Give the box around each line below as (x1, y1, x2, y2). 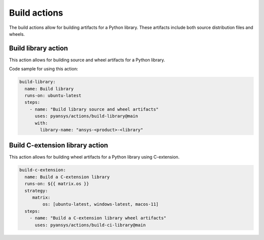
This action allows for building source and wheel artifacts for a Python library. (9, 57, 165, 63)
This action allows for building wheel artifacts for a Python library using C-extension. (9, 154, 180, 160)
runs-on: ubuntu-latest (24, 93, 82, 98)
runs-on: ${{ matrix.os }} (24, 181, 89, 187)
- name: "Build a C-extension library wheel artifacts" (29, 216, 167, 221)
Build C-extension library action (9, 141, 109, 149)
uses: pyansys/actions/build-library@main (35, 113, 138, 119)
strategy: (24, 188, 48, 193)
